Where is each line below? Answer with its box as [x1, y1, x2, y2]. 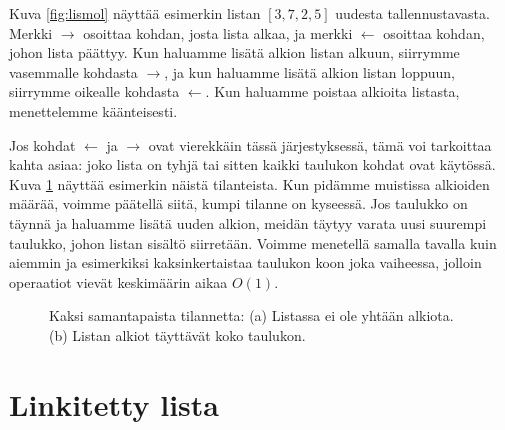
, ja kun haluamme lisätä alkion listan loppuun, [164, 61, 455, 82]
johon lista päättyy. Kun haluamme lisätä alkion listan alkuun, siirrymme [9, 42, 460, 63]
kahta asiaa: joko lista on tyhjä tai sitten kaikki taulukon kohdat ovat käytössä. [9, 154, 496, 175]
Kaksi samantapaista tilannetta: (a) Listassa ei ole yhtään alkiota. [49, 305, 454, 326]
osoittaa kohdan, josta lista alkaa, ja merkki [83, 22, 353, 43]
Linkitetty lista [9, 383, 220, 424]
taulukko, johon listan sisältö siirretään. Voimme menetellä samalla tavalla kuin [9, 232, 497, 253]
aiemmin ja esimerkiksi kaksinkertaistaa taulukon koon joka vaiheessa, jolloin [9, 252, 482, 273]
